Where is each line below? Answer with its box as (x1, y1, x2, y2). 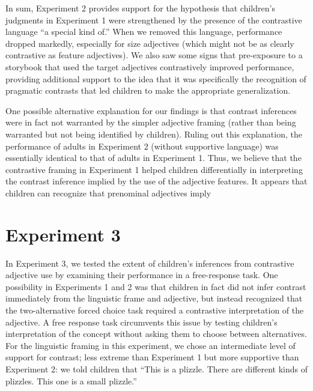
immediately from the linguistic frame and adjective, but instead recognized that (5, 292, 303, 305)
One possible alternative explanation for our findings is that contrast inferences (5, 104, 297, 117)
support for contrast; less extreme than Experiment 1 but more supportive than (5, 351, 299, 363)
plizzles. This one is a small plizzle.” (5, 374, 137, 387)
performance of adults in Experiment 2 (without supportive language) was (5, 139, 279, 152)
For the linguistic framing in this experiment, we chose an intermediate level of (5, 339, 296, 351)
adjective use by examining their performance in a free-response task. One (5, 268, 278, 281)
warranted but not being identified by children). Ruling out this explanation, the (5, 127, 302, 140)
